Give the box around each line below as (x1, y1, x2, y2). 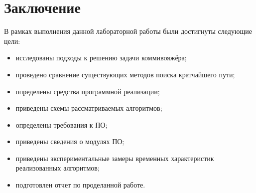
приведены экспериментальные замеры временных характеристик (15, 153, 214, 163)
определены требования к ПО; (15, 119, 108, 130)
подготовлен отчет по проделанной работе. (15, 180, 145, 190)
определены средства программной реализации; (15, 86, 160, 96)
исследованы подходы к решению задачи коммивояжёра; (15, 52, 187, 63)
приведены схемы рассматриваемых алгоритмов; (15, 103, 162, 113)
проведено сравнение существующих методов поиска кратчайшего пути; (15, 69, 235, 79)
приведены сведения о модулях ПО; (15, 136, 125, 147)
